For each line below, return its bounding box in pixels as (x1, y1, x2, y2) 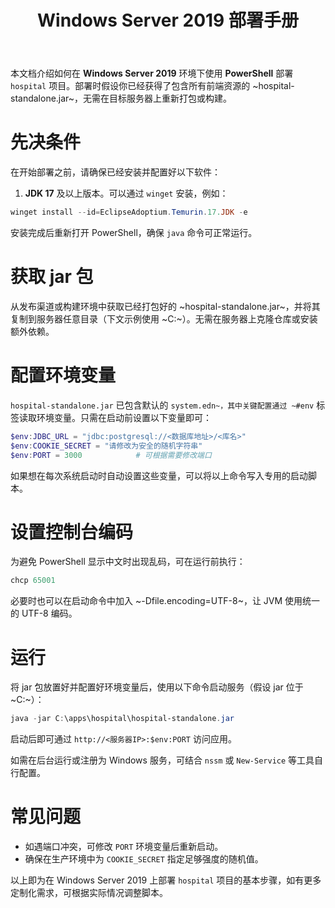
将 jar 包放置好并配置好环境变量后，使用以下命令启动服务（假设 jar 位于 (10, 681, 304, 693)
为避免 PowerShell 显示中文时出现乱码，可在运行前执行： (10, 556, 246, 568)
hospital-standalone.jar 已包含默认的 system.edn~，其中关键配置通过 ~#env (10, 399, 315, 411)
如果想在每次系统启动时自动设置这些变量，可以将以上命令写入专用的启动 (10, 469, 308, 481)
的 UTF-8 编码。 (10, 607, 78, 620)
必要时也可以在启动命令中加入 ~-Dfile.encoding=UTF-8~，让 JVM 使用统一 (10, 595, 321, 607)
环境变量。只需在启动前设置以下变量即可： (36, 411, 212, 423)
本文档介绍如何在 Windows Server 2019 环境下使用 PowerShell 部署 (10, 67, 294, 80)
